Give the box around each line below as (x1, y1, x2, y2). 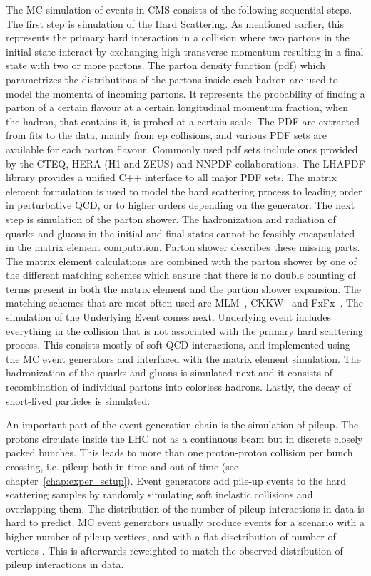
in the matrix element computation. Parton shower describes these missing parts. (6, 240, 360, 254)
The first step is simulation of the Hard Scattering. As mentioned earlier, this (6, 16, 344, 31)
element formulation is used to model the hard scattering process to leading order (6, 183, 362, 198)
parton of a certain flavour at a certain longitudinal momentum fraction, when (6, 100, 349, 115)
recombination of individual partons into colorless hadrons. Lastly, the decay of (6, 379, 352, 394)
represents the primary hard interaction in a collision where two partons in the (6, 30, 350, 45)
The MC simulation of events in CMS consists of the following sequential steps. (6, 2, 352, 16)
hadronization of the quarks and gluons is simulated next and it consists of (6, 365, 332, 380)
